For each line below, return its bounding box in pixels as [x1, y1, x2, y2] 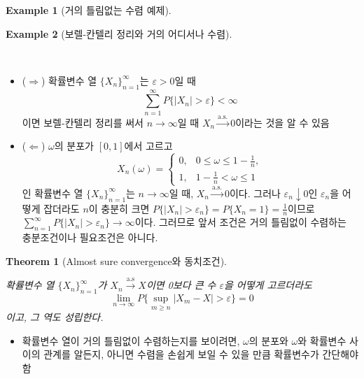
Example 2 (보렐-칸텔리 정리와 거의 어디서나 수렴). [6, 26, 232, 41]
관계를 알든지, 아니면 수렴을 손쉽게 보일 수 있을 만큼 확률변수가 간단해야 [43, 347, 359, 362]
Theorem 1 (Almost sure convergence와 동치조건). [6, 253, 227, 268]
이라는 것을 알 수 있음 [235, 115, 330, 129]
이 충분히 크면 [88, 201, 150, 215]
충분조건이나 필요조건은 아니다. [22, 230, 158, 245]
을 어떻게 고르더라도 [223, 278, 312, 292]
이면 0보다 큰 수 [146, 278, 216, 292]
